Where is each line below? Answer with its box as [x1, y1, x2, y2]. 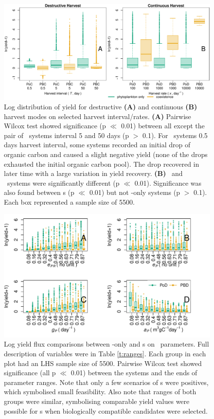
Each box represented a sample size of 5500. [4, 197, 135, 207]
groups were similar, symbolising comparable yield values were [4, 396, 190, 406]
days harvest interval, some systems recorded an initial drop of [4, 140, 191, 150]
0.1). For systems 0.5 [143, 130, 208, 140]
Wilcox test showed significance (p [4, 121, 106, 131]
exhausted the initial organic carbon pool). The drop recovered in [4, 158, 199, 169]
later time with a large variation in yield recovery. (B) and [4, 168, 183, 178]
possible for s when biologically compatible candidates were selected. [4, 405, 208, 416]
